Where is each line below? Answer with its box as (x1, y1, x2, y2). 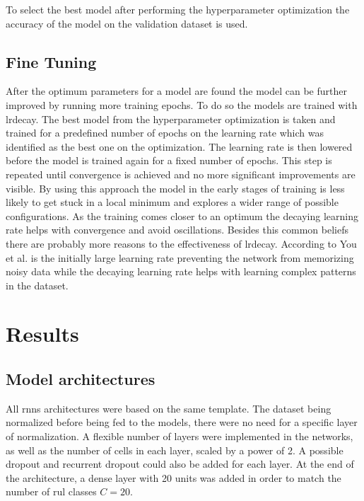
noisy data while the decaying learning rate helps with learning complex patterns (6, 264, 356, 279)
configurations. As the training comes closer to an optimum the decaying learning (6, 208, 359, 223)
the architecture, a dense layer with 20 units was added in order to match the (6, 470, 341, 485)
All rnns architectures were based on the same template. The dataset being (6, 401, 331, 415)
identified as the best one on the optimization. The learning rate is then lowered (6, 139, 353, 154)
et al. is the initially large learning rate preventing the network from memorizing (6, 250, 354, 265)
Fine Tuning (6, 50, 97, 72)
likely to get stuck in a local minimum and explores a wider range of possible (6, 195, 339, 209)
